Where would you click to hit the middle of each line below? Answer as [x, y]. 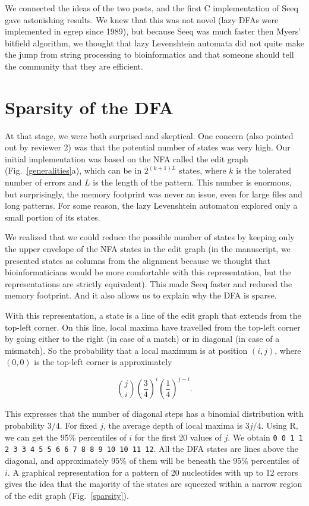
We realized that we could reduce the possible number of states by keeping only [150, 237]
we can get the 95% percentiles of [66, 437]
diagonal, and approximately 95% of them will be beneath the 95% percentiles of [152, 460]
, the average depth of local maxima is [173, 425]
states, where [203, 170]
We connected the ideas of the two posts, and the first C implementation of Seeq [152, 8]
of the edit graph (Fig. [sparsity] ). [67, 495]
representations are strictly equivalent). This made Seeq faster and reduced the [149, 283]
